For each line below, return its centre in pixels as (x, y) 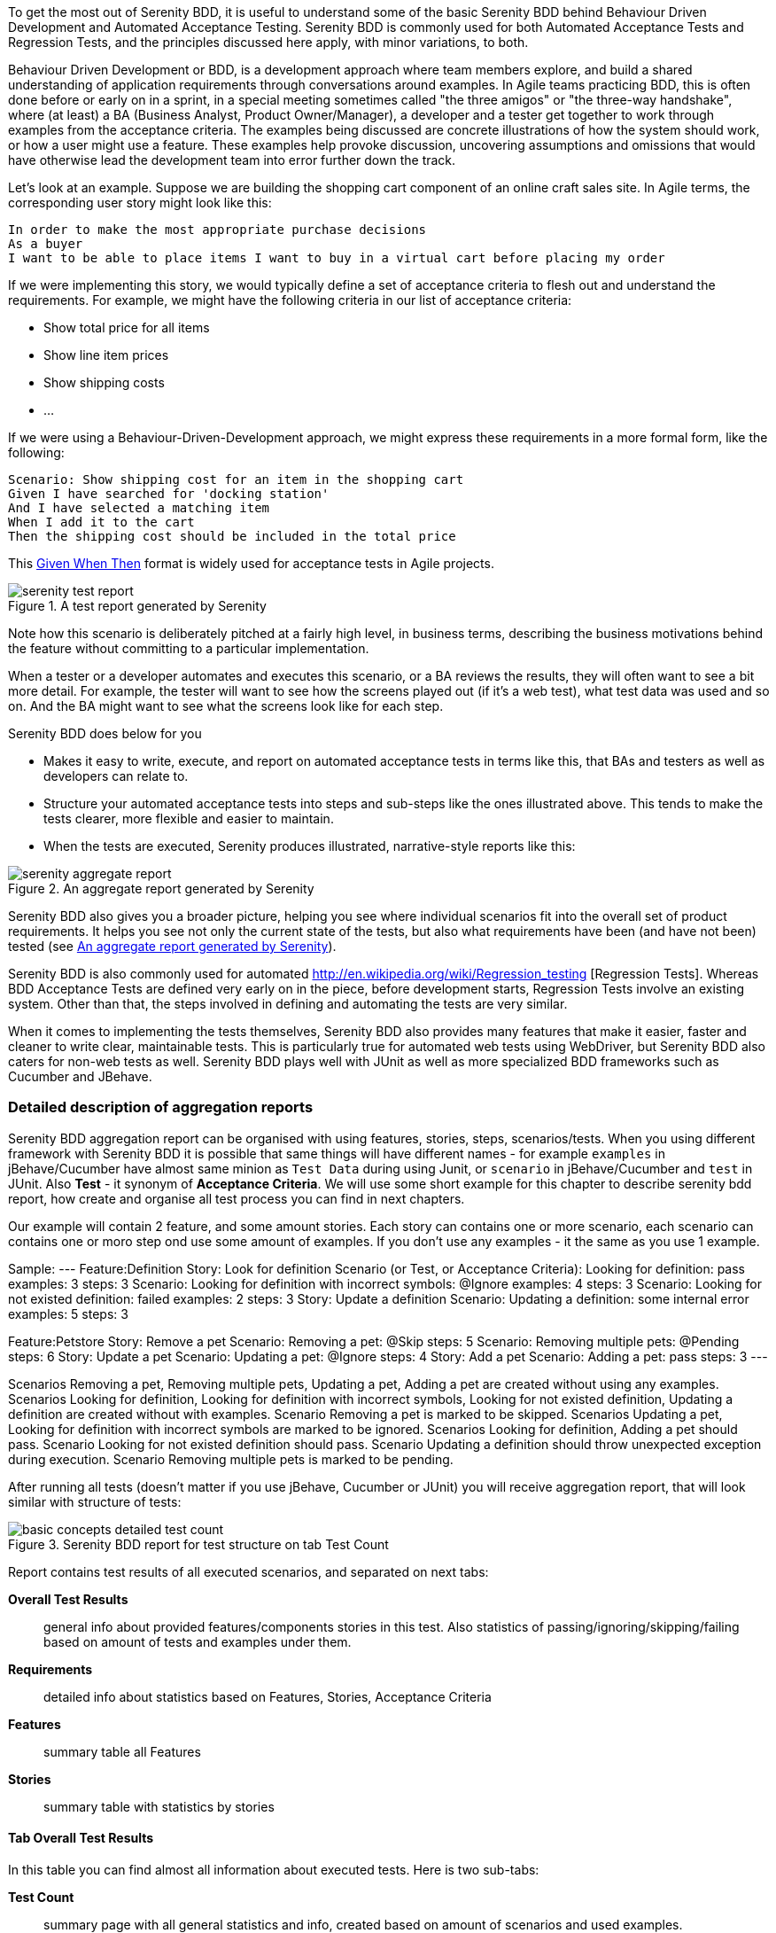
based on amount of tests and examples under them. (198, 1641)
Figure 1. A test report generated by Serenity (137, 606)
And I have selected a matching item (139, 508)
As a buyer (46, 244)
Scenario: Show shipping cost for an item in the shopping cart (236, 479)
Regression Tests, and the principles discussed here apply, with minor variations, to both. (268, 42)
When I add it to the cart (101, 522)
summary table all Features (122, 1751)
